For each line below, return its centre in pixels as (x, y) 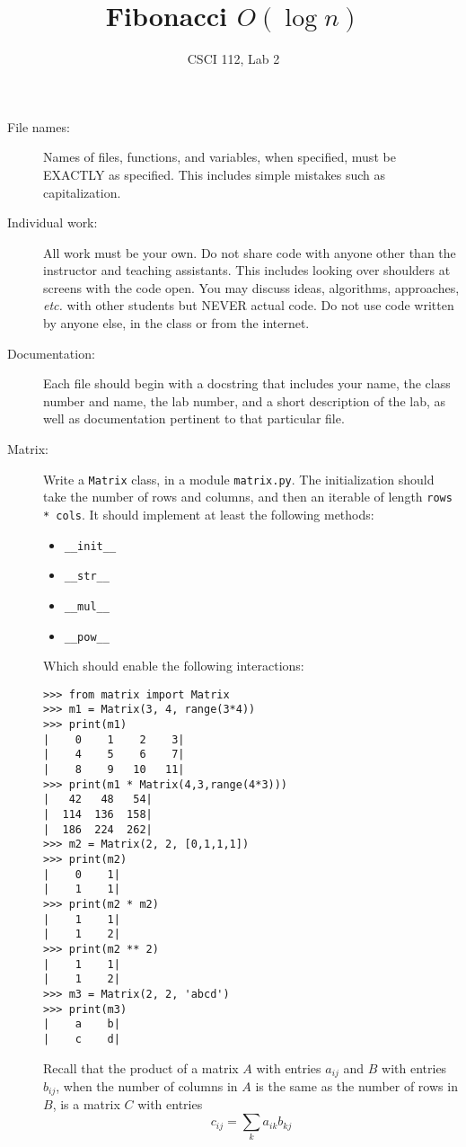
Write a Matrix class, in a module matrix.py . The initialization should (239, 479)
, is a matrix (86, 1104)
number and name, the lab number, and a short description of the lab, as (245, 400)
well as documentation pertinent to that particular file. (194, 418)
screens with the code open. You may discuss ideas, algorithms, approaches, (251, 287)
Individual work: (53, 222)
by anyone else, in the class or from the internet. (176, 323)
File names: (39, 126)
